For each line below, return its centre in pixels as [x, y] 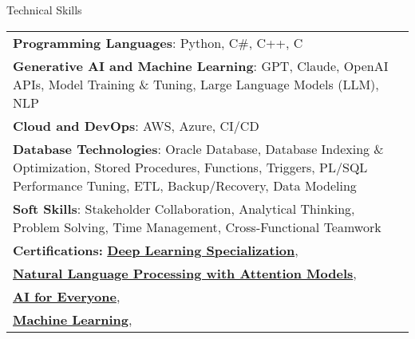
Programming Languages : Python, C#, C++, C [158, 42]
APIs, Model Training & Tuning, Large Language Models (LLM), [196, 84]
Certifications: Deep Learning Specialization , [156, 250]
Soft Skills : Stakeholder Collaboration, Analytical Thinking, [184, 208]
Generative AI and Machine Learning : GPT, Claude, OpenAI [201, 65]
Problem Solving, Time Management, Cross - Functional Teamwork [197, 227]
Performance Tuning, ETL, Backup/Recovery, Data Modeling [185, 185]
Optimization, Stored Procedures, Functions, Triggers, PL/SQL [190, 167]
